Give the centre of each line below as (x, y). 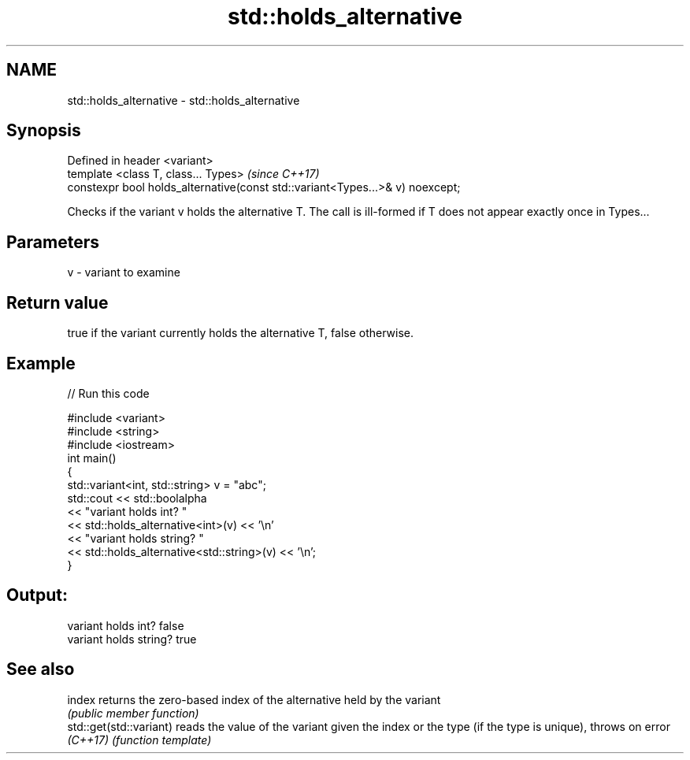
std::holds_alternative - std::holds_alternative (184, 100)
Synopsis (44, 131)
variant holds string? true (132, 639)
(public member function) (133, 713)
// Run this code (108, 393)
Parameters (53, 242)
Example (41, 363)
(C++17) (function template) (139, 740)
